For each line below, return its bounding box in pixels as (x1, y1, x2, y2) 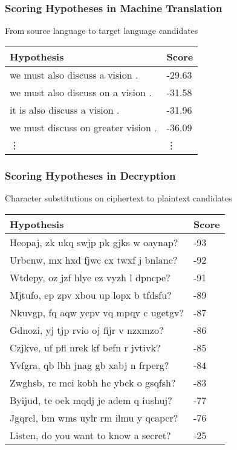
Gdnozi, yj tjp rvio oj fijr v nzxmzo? (10, 322, 164, 337)
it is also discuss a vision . (10, 102, 120, 117)
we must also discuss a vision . (10, 67, 138, 82)
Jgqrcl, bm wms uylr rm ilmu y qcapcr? (10, 410, 178, 425)
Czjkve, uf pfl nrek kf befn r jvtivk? (10, 340, 161, 354)
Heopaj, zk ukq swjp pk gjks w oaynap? (10, 235, 178, 249)
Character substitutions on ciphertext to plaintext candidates (5, 192, 232, 204)
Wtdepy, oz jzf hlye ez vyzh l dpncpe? (10, 270, 170, 284)
